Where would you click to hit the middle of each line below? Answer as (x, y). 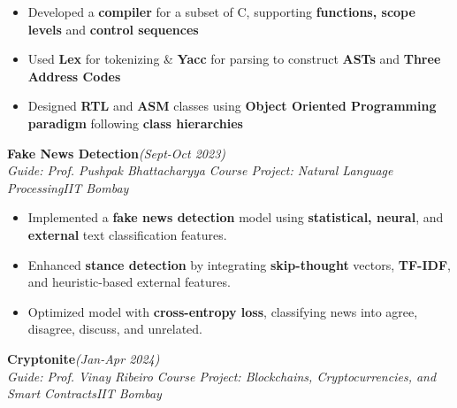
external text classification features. (127, 234)
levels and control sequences (113, 29)
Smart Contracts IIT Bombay (84, 393)
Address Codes (74, 76)
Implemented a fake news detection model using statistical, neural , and (236, 217)
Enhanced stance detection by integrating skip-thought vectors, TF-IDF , (239, 264)
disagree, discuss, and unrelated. (115, 329)
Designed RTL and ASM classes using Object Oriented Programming (232, 106)
